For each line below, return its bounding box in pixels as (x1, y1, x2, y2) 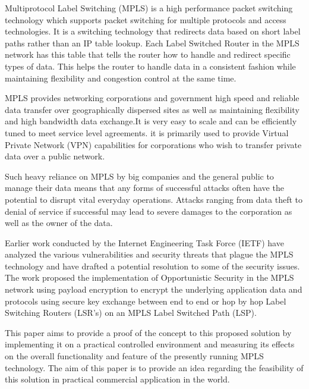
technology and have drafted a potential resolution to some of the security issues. (5, 259, 300, 272)
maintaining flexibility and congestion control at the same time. (5, 71, 237, 84)
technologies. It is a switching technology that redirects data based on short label (5, 25, 301, 37)
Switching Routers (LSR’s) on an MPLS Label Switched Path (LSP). (5, 306, 257, 319)
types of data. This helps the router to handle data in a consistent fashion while (5, 59, 296, 72)
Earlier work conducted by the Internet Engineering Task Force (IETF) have (5, 236, 284, 249)
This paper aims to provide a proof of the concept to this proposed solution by (5, 326, 292, 338)
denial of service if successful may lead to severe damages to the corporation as (5, 205, 292, 217)
